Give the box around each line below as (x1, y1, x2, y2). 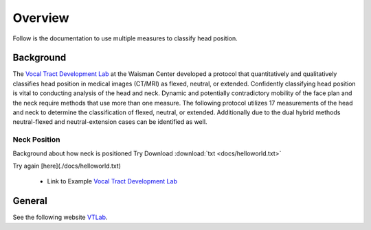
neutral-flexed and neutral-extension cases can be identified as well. (12, 118, 207, 126)
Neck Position (12, 135, 60, 144)
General (12, 195, 48, 207)
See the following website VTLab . (12, 213, 108, 222)
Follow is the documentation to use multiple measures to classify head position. (12, 34, 238, 42)
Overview (12, 10, 69, 25)
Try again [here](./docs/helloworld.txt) (12, 162, 122, 170)
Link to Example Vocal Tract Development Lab (47, 177, 178, 186)
